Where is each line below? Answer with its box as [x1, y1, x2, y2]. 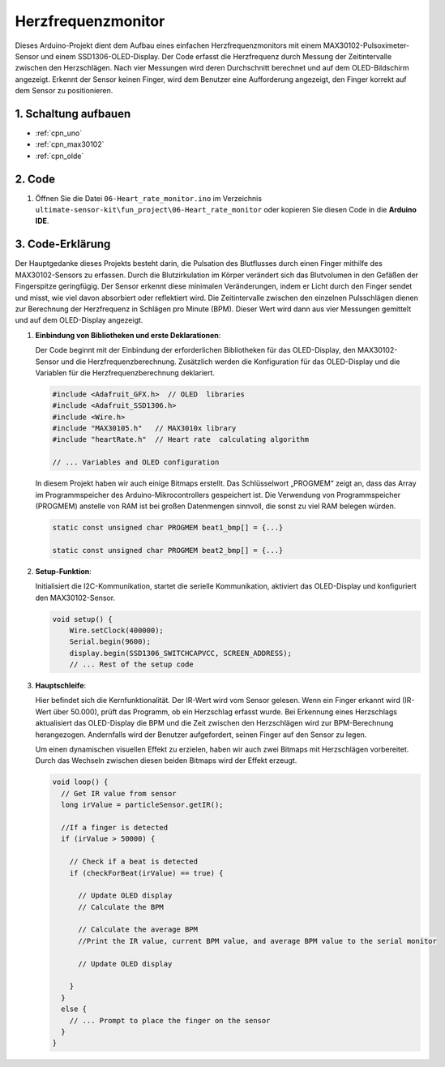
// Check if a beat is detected [69, 857, 199, 867]
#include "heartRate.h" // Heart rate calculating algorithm [52, 435, 310, 444]
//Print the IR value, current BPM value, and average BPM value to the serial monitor [78, 936, 438, 945]
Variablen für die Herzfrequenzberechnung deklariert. [35, 367, 215, 377]
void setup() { [52, 615, 113, 623]
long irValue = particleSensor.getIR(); [61, 800, 224, 810]
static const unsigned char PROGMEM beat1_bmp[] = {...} [52, 523, 284, 532]
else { [61, 1005, 88, 1013]
